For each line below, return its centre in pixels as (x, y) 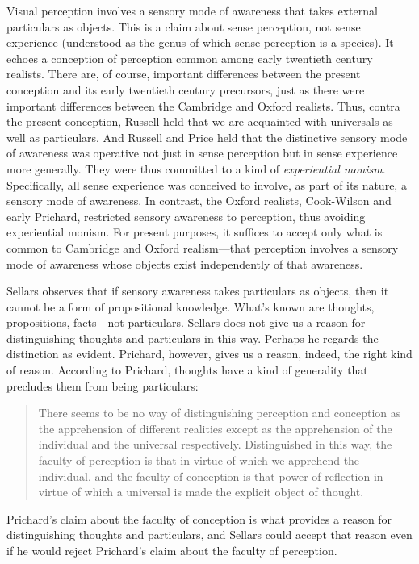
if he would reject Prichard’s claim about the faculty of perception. (172, 550)
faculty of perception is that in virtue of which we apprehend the (199, 460)
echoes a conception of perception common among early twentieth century (190, 58)
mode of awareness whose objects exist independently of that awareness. (185, 263)
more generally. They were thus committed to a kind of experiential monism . (196, 168)
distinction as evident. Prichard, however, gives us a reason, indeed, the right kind (209, 354)
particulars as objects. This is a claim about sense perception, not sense (184, 26)
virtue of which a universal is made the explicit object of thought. (201, 492)
